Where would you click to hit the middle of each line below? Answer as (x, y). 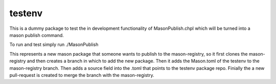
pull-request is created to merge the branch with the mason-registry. (82, 75)
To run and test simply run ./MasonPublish (54, 45)
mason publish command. (37, 35)
